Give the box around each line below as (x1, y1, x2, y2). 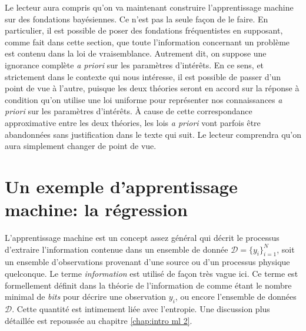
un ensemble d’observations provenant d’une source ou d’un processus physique (5, 256, 290, 268)
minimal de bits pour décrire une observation (5, 290, 167, 303)
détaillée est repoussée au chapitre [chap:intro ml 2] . (5, 314, 192, 326)
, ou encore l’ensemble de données (175, 290, 297, 303)
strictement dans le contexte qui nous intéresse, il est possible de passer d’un (5, 70, 281, 82)
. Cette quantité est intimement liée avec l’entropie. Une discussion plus (12, 303, 270, 315)
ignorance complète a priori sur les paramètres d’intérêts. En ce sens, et (5, 58, 264, 71)
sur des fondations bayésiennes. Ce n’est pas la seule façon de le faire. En (5, 12, 268, 25)
